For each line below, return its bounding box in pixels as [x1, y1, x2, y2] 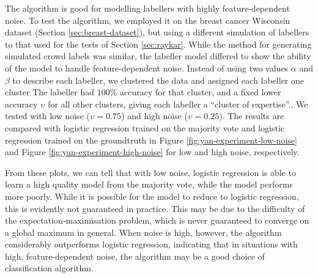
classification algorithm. [5, 262, 94, 274]
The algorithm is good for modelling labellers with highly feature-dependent [5, 2, 290, 14]
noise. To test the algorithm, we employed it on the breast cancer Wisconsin [5, 13, 290, 26]
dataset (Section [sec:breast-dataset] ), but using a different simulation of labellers [5, 26, 309, 38]
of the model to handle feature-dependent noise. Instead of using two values [5, 61, 289, 74]
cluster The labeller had [5, 86, 94, 98]
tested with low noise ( [5, 109, 90, 122]
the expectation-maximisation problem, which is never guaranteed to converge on [5, 214, 309, 227]
